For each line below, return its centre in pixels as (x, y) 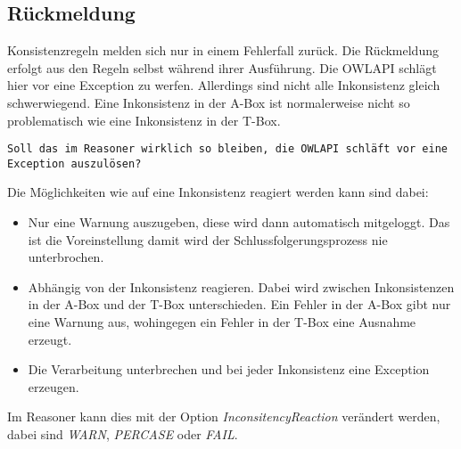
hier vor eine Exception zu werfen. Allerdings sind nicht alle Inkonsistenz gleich (224, 85)
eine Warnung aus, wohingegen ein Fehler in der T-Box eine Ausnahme (222, 322)
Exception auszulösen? (74, 163)
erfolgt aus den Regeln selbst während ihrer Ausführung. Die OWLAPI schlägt (222, 67)
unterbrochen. (66, 257)
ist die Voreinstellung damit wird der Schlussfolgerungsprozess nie (208, 239)
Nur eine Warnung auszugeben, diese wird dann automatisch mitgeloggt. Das (239, 222)
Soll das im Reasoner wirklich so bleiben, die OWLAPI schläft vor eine (227, 149)
